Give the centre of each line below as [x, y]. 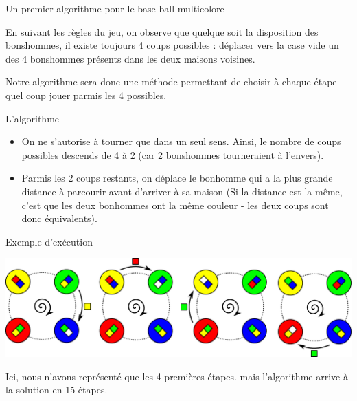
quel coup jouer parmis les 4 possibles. [86, 95]
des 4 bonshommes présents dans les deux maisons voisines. [130, 58]
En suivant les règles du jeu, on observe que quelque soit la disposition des [162, 31]
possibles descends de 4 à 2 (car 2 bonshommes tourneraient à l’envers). [173, 154]
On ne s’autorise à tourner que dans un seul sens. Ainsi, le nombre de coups [181, 141]
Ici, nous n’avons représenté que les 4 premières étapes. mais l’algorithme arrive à [177, 376]
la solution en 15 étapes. [57, 390]
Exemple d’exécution [49, 241]
